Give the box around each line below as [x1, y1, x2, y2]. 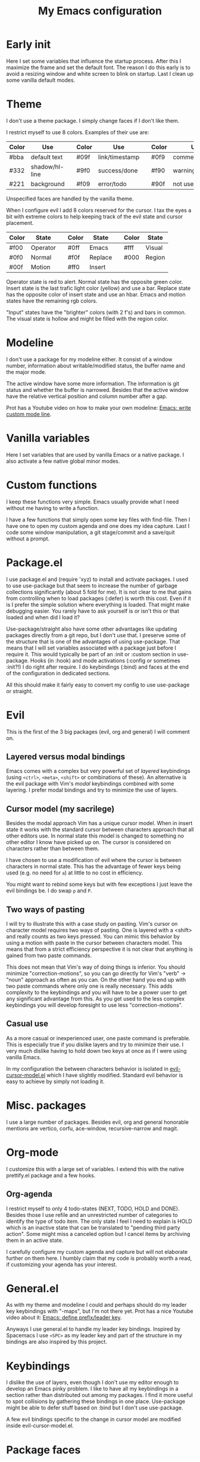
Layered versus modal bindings [6, 752, 126, 762]
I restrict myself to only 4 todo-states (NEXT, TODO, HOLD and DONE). [6, 1205, 180, 1212]
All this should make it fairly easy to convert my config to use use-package [6, 681, 190, 688]
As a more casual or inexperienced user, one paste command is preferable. [6, 1034, 190, 1041]
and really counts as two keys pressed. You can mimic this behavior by [6, 933, 180, 940]
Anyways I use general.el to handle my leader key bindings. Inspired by [6, 1325, 180, 1333]
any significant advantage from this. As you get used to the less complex [6, 995, 185, 1002]
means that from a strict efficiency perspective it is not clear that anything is [6, 945, 193, 953]
